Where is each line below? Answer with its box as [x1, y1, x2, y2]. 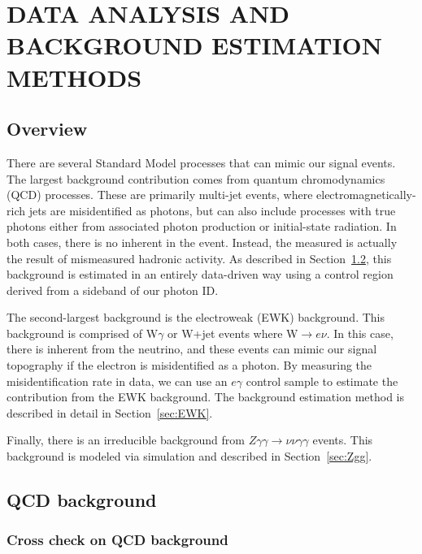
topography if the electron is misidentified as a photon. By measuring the [7, 357, 372, 374]
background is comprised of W [7, 324, 159, 341]
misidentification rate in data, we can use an [7, 372, 228, 389]
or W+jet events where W [167, 324, 298, 341]
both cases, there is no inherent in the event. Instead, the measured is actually [7, 233, 398, 250]
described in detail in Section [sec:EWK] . [7, 404, 213, 421]
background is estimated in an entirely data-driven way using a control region [7, 266, 394, 283]
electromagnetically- [316, 186, 416, 203]
